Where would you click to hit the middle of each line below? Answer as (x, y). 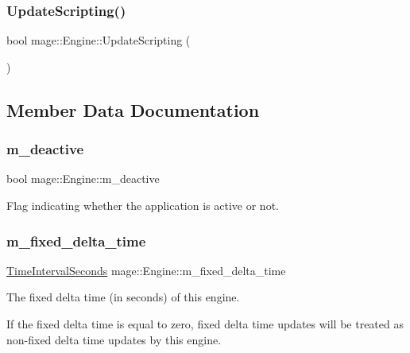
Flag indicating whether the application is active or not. (143, 205)
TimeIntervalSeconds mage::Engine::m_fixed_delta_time (146, 270)
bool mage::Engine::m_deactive (83, 178)
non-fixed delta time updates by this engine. (114, 339)
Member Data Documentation (133, 109)
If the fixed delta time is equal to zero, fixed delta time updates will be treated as (205, 324)
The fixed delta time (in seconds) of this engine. (123, 297)
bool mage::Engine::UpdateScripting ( (99, 40)
